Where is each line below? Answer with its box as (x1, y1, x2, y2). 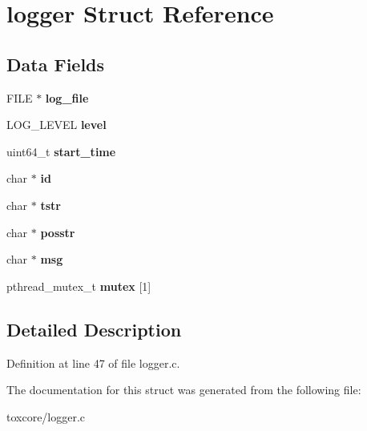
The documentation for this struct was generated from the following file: (6, 381, 361, 398)
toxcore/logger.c (6, 408, 86, 425)
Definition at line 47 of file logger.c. (6, 354, 180, 371)
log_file (45, 89, 89, 106)
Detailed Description (6, 316, 182, 341)
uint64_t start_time (6, 143, 116, 159)
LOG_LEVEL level (6, 116, 107, 133)
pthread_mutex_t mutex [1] (6, 277, 151, 294)
